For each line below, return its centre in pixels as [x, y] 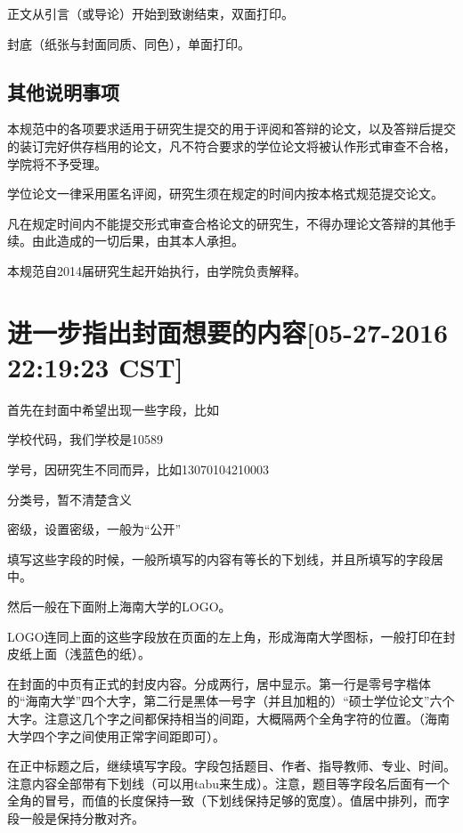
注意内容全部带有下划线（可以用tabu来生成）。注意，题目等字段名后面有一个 [229, 783]
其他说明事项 [63, 91]
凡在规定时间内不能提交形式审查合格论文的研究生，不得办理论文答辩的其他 [225, 223]
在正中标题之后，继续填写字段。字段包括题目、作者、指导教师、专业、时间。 [231, 766]
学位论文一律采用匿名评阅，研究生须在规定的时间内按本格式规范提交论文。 [225, 194]
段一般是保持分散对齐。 [76, 817]
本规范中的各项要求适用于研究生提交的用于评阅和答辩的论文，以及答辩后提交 [231, 129]
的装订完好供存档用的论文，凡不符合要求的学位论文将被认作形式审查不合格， [231, 146]
